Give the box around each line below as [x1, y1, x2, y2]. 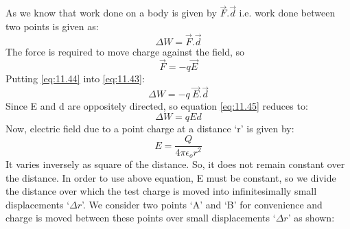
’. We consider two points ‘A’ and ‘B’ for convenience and [82, 197, 323, 211]
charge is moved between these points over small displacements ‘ [5, 210, 276, 225]
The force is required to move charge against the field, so [5, 44, 245, 58]
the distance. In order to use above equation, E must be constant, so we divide [5, 170, 336, 184]
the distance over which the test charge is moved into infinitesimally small [5, 184, 317, 198]
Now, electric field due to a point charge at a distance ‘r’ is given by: [5, 121, 294, 135]
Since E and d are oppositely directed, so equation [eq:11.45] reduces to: [5, 99, 308, 113]
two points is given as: [5, 19, 99, 33]
